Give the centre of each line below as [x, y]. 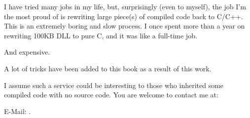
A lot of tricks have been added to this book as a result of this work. [108, 68]
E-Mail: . [18, 111]
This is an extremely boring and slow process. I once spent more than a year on [125, 26]
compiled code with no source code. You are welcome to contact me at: [111, 95]
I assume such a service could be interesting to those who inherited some [114, 85]
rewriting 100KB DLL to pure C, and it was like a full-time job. [101, 35]
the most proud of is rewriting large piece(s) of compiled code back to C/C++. [124, 16]
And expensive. [27, 52]
